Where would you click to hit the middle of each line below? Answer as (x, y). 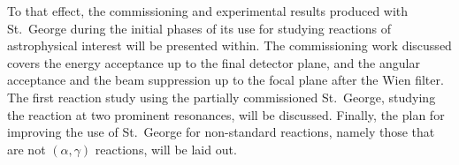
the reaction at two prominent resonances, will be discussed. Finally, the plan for (226, 114)
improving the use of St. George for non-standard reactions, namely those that (221, 132)
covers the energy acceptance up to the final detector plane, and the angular (214, 62)
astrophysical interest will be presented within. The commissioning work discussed (229, 45)
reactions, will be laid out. (166, 149)
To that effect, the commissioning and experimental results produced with (208, 11)
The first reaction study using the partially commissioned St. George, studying (222, 97)
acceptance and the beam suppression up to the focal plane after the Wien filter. (226, 80)
